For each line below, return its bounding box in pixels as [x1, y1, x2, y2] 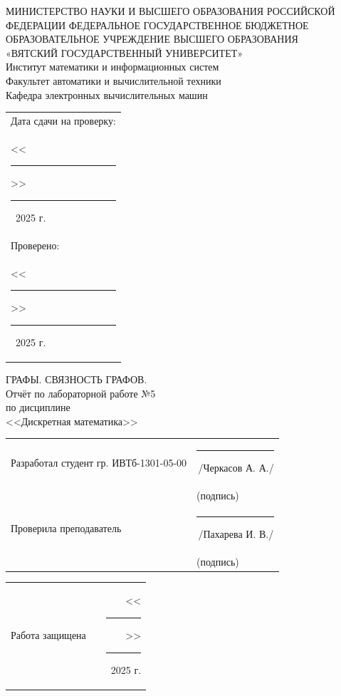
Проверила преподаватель [11, 521, 122, 536]
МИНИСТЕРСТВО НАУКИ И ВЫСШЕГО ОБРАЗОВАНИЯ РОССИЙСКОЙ [6, 4, 335, 18]
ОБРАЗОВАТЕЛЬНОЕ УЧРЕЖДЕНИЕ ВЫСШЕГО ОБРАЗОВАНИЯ [6, 31, 298, 46]
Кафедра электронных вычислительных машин [6, 87, 208, 102]
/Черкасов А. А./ [198, 460, 274, 475]
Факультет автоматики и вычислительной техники [6, 73, 221, 88]
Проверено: [11, 237, 60, 252]
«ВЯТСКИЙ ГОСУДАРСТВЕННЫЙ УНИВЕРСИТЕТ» [6, 45, 243, 60]
